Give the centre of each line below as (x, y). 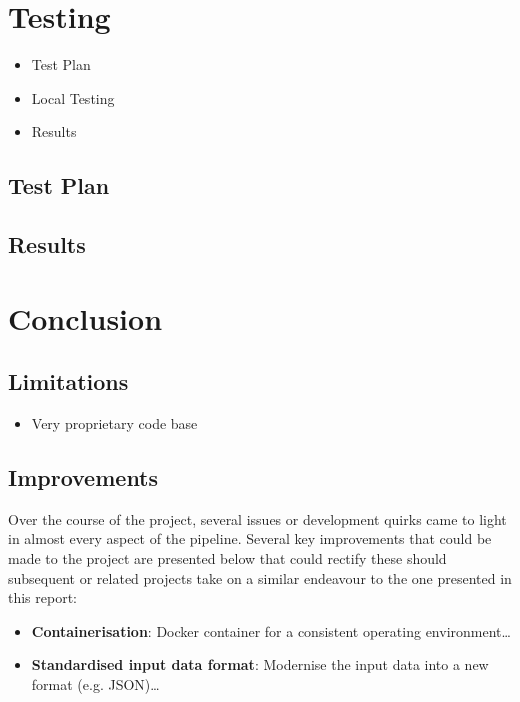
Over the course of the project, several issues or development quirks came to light (257, 518)
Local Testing (73, 97)
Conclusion (85, 317)
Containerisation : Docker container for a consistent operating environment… (271, 630)
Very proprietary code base (114, 423)
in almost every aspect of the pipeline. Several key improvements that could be (250, 538)
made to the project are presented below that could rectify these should (227, 558)
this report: (43, 597)
